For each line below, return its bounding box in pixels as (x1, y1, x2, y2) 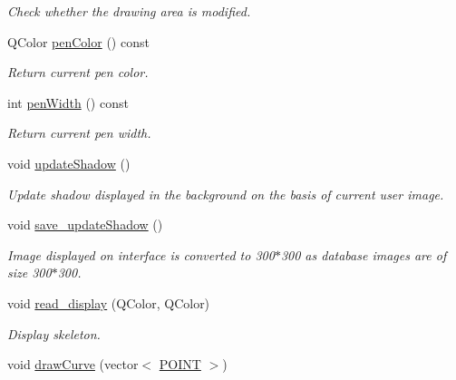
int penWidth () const (7, 93, 129, 112)
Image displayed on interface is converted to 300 (7, 245, 275, 264)
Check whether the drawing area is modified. (7, 2, 251, 20)
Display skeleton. (7, 324, 101, 343)
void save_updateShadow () (7, 215, 163, 234)
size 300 (7, 263, 52, 282)
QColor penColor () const (7, 32, 150, 51)
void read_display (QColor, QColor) (7, 293, 210, 312)
